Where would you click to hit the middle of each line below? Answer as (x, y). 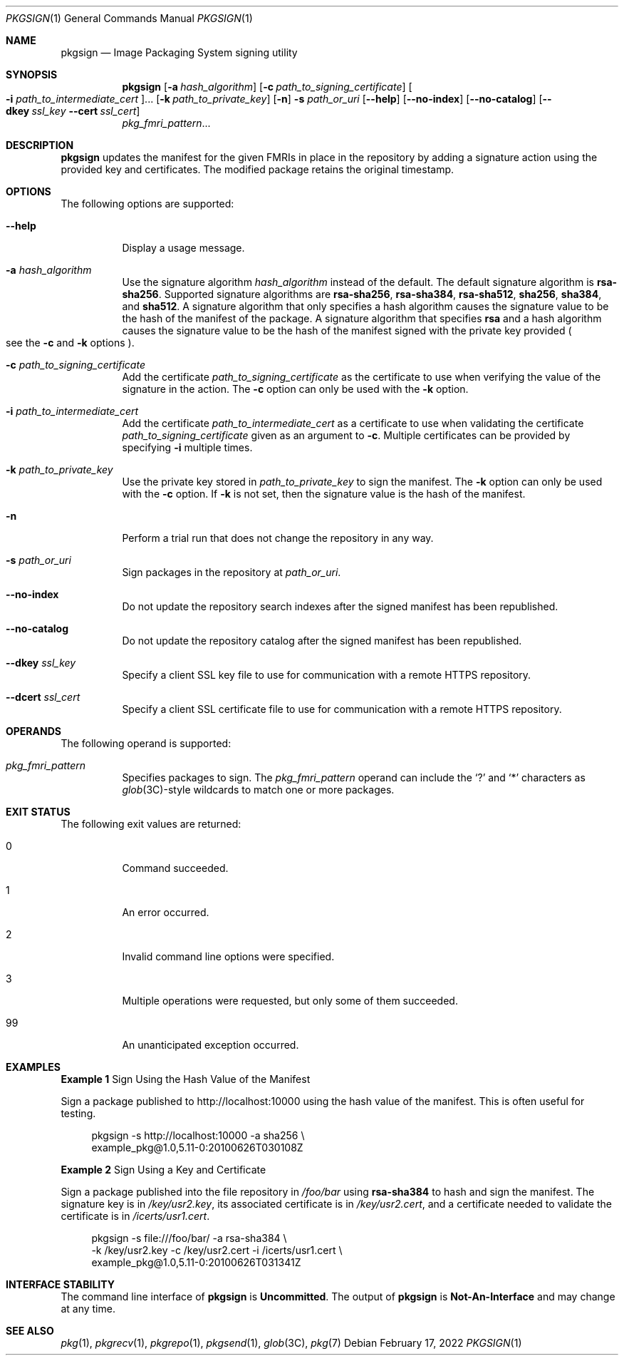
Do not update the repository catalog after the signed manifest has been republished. (322, 641)
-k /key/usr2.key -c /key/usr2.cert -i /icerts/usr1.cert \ (217, 1250)
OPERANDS (33, 731)
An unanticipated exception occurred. (210, 1045)
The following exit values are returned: (151, 824)
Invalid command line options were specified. (228, 956)
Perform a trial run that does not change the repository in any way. (278, 538)
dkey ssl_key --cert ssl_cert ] (73, 111)
